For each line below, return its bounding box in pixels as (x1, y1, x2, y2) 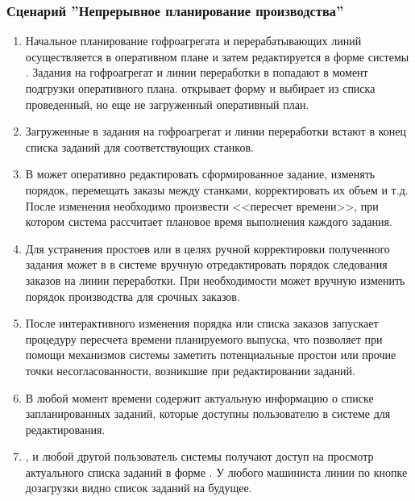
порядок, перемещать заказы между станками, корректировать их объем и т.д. (25, 181, 409, 198)
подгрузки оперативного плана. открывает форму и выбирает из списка (25, 80, 376, 96)
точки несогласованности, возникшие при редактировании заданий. (25, 361, 355, 378)
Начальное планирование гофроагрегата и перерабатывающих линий (25, 32, 362, 49)
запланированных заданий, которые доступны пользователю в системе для (25, 405, 391, 422)
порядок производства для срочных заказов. (25, 287, 240, 304)
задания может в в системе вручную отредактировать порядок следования (25, 256, 388, 273)
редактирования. (25, 420, 106, 437)
